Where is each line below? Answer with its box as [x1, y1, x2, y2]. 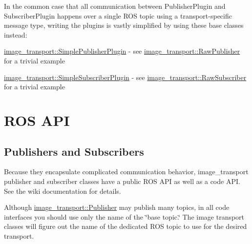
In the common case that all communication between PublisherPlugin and [4, 1, 226, 11]
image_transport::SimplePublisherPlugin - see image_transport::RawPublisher [4, 46, 240, 56]
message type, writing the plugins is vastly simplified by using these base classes [4, 20, 244, 30]
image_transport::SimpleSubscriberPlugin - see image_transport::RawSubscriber [4, 72, 247, 82]
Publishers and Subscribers [4, 143, 144, 159]
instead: [4, 29, 27, 40]
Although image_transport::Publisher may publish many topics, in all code [4, 202, 230, 212]
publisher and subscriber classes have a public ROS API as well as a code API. [4, 176, 240, 186]
